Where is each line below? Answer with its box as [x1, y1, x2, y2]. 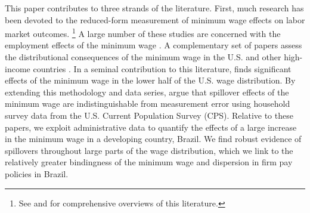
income [5, 62, 30, 75]
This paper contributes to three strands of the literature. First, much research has [5, 2, 304, 14]
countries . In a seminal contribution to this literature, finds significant [33, 62, 292, 75]
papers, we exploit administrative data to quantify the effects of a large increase [5, 121, 297, 133]
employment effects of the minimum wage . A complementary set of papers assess [5, 39, 302, 51]
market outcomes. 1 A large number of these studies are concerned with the [5, 26, 281, 39]
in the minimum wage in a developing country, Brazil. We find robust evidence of [5, 132, 302, 145]
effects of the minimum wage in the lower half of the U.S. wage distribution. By [5, 74, 296, 87]
